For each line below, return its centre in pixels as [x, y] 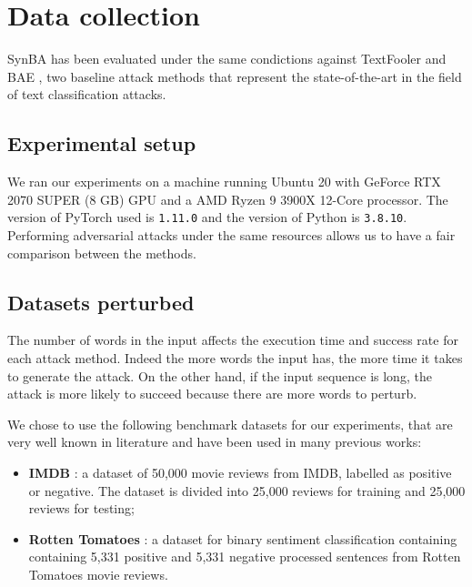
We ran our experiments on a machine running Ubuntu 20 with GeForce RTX [224, 182]
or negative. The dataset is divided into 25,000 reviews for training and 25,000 [247, 490]
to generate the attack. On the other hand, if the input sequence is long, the [220, 375]
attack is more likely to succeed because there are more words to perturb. [212, 394]
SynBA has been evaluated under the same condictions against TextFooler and [227, 59]
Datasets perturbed [101, 302]
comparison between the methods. [102, 253]
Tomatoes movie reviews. [98, 574]
